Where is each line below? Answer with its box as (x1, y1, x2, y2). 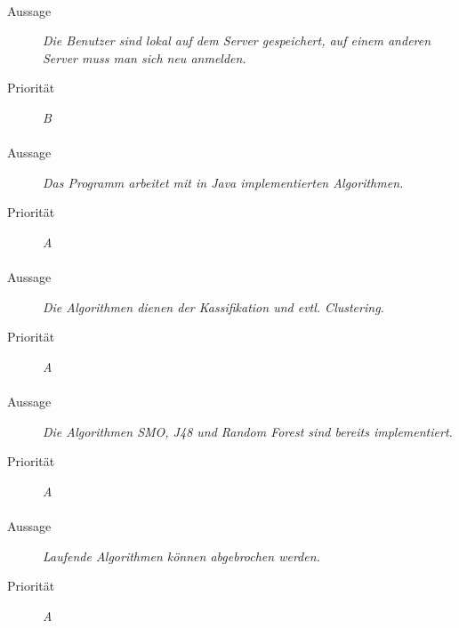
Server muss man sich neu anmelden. (43, 48, 246, 67)
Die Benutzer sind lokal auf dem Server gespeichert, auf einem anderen (43, 31, 431, 50)
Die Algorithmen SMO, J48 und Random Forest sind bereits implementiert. (43, 422, 453, 440)
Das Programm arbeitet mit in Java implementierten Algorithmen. (43, 173, 404, 191)
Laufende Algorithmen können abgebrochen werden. (43, 546, 320, 565)
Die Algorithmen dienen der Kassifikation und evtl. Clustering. (43, 297, 384, 316)
